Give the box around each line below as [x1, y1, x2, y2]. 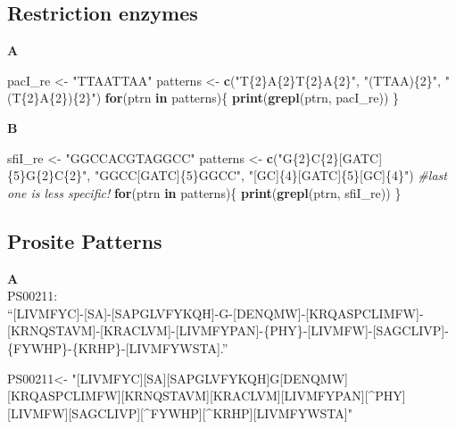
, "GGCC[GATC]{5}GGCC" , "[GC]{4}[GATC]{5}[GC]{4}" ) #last [87, 166, 447, 185]
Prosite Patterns [7, 227, 162, 254]
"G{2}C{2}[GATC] [278, 148, 383, 167]
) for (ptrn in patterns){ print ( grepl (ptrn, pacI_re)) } [95, 88, 400, 107]
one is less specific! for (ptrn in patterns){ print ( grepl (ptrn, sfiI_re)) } [7, 183, 402, 202]
